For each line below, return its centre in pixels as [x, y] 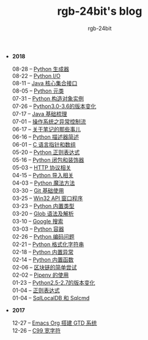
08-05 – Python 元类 [38, 91]
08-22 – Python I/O [36, 75]
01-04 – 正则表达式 [36, 290]
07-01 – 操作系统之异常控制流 [49, 122]
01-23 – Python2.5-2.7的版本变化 [54, 282]
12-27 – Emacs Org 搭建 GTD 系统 [54, 323]
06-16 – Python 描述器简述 [46, 137]
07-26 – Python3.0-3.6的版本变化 [54, 106]
